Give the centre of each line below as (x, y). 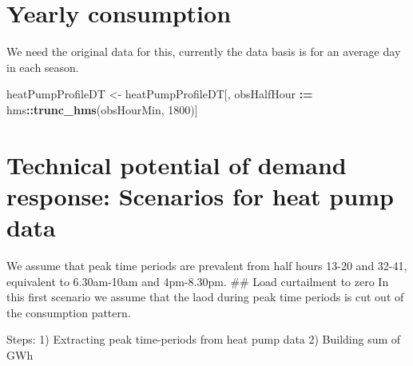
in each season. (43, 67)
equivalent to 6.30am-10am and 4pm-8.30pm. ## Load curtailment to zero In (198, 281)
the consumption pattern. (69, 312)
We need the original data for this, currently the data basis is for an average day (204, 52)
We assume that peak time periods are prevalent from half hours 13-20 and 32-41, (207, 265)
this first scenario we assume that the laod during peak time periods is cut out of (205, 297)
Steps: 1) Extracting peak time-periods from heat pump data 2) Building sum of (204, 339)
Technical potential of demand (177, 164)
